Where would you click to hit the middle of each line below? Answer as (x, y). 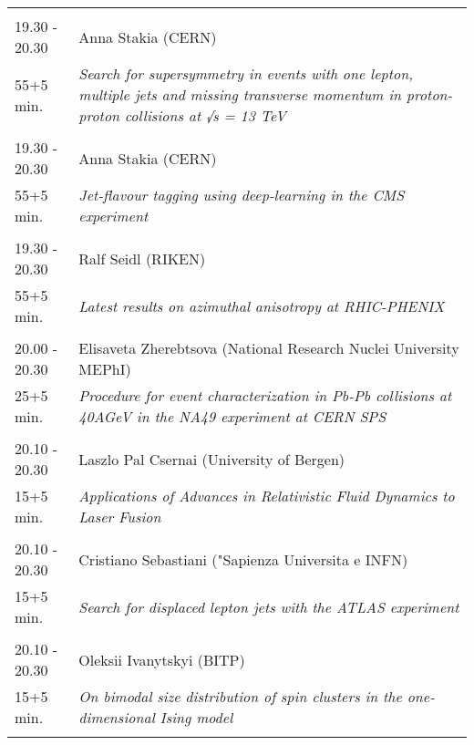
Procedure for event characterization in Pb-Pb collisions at (265, 395)
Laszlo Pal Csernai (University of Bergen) (212, 459)
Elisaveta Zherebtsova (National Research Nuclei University (269, 348)
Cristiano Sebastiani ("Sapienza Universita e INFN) (243, 559)
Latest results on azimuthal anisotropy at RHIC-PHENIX (262, 305)
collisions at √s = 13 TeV (205, 115)
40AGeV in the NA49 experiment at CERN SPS (232, 416)
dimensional (117, 717)
